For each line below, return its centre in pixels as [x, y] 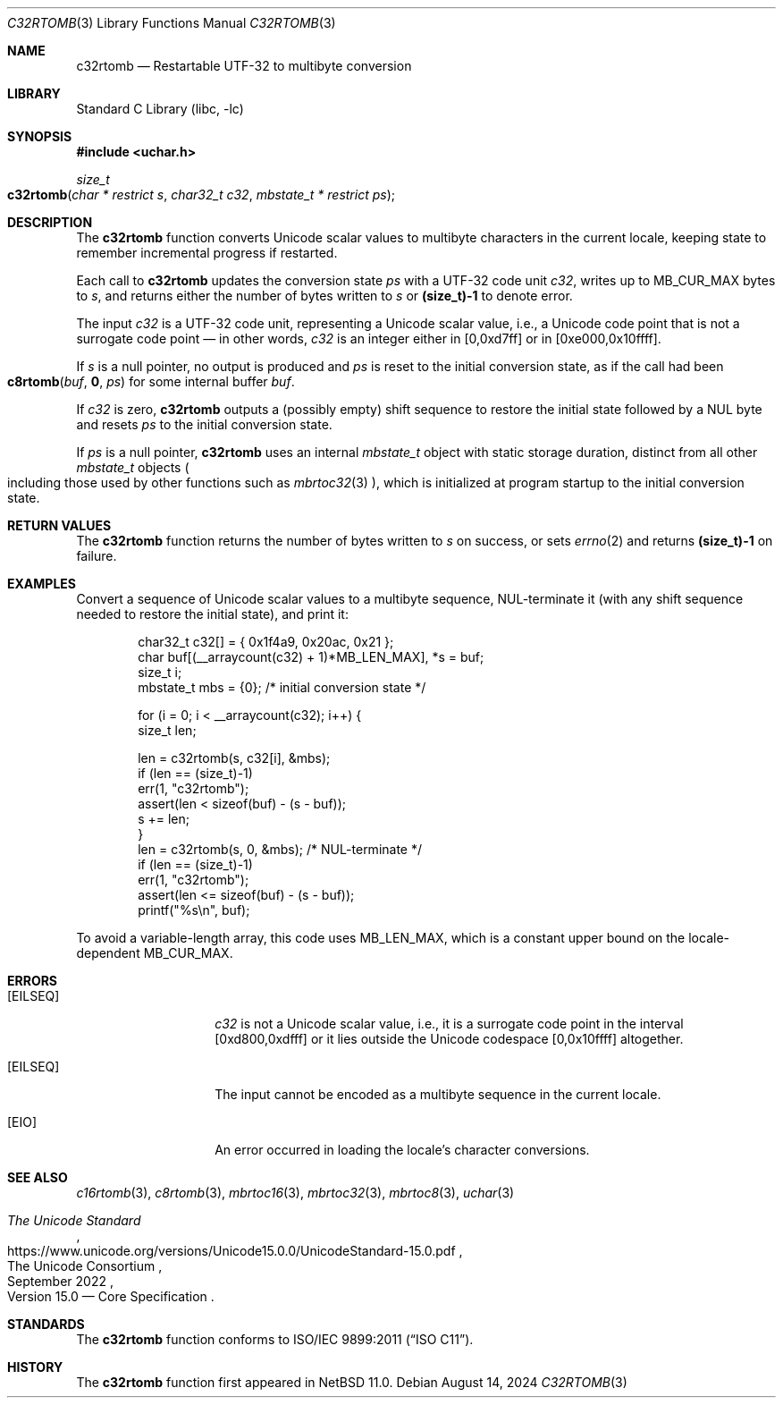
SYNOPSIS [40, 136]
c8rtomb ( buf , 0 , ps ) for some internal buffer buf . [151, 381]
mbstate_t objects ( [133, 467]
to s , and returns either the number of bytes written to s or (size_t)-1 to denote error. [324, 296]
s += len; [164, 819]
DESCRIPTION [50, 222]
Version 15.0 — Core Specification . [111, 1296]
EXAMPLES [42, 584]
